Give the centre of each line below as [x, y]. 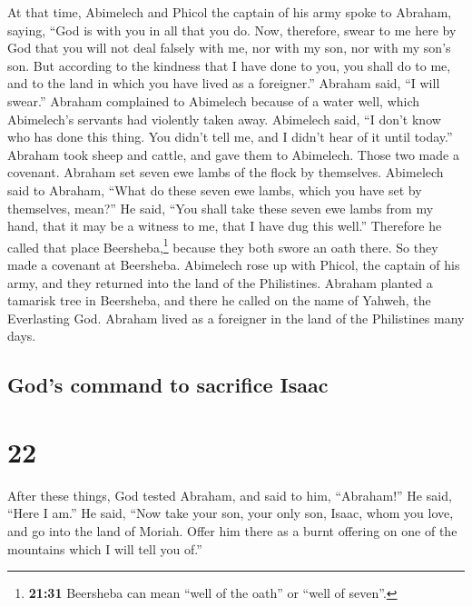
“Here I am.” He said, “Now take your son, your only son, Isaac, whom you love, [231, 513]
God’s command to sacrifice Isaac [168, 385]
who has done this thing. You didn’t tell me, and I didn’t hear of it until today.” [230, 137]
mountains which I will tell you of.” [105, 548]
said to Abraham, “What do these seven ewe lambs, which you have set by [215, 189]
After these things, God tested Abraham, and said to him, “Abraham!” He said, [230, 495]
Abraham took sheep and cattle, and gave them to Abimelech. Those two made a [233, 154]
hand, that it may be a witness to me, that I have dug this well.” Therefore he [225, 226]
